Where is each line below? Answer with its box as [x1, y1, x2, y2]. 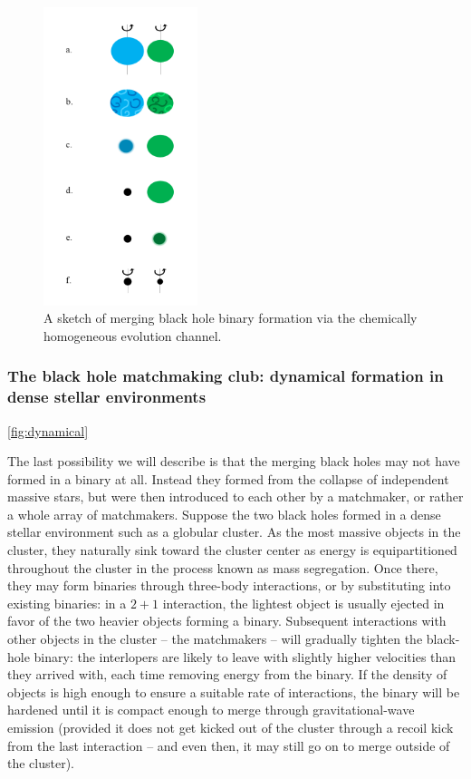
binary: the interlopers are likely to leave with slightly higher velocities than [34, 647, 457, 666]
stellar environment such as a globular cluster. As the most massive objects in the [7, 522, 461, 541]
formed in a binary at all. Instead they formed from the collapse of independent [7, 469, 449, 488]
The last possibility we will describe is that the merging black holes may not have [7, 452, 460, 471]
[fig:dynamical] [7, 421, 89, 440]
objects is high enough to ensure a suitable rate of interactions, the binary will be [7, 682, 460, 701]
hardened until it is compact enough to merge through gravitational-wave [7, 700, 415, 719]
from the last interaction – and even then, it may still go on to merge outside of [7, 735, 450, 755]
